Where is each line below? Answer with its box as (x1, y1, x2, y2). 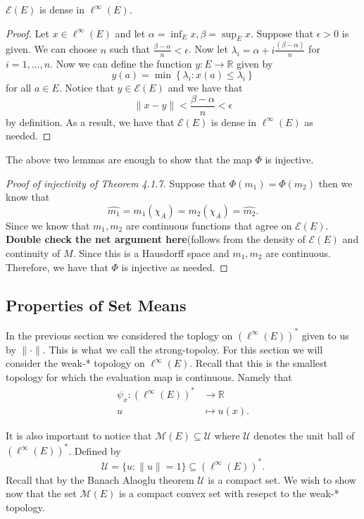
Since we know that (6, 218, 90, 232)
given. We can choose (6, 42, 97, 56)
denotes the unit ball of (253, 427, 355, 442)
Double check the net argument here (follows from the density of (6, 232, 306, 246)
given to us (301, 327, 349, 342)
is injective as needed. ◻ (121, 259, 228, 274)
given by (236, 56, 273, 70)
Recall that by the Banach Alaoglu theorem (6, 472, 194, 487)
